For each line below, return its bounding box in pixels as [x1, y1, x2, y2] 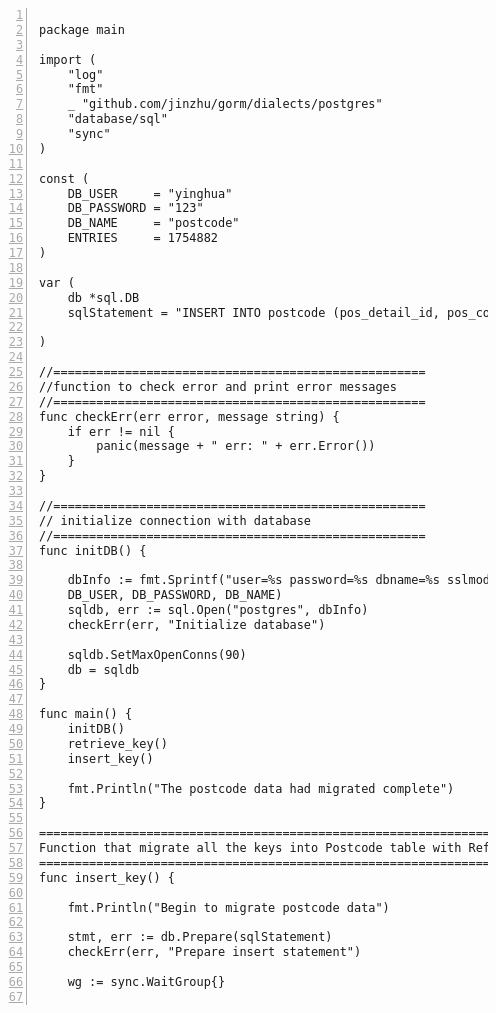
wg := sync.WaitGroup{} [67, 974, 226, 989]
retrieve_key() [67, 736, 168, 751]
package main [39, 22, 125, 37]
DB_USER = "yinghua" [67, 186, 233, 201]
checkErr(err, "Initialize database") [67, 617, 326, 632]
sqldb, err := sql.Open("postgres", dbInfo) [67, 603, 369, 617]
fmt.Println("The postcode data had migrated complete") [67, 781, 455, 796]
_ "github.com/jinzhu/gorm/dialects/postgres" [67, 97, 383, 112]
